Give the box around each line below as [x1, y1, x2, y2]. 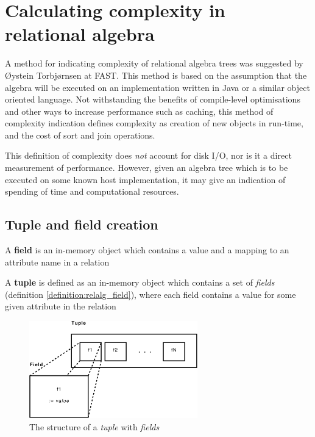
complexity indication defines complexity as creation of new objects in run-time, [5, 117, 303, 129]
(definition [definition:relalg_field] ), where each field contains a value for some [5, 287, 296, 300]
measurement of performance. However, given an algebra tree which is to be [5, 161, 288, 174]
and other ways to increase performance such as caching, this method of [5, 104, 274, 117]
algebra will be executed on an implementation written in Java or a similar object [5, 81, 310, 93]
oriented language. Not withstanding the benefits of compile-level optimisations [5, 93, 300, 106]
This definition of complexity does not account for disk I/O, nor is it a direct [5, 149, 292, 162]
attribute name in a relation [5, 255, 110, 268]
